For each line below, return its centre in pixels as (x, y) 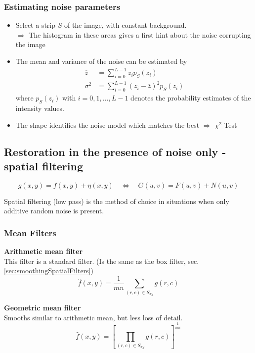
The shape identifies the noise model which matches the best (107, 125)
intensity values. (40, 108)
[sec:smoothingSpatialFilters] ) (49, 271)
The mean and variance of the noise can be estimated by (101, 61)
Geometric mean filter (42, 308)
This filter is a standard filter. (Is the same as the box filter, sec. (102, 261)
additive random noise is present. (54, 211)
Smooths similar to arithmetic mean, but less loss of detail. (93, 317)
